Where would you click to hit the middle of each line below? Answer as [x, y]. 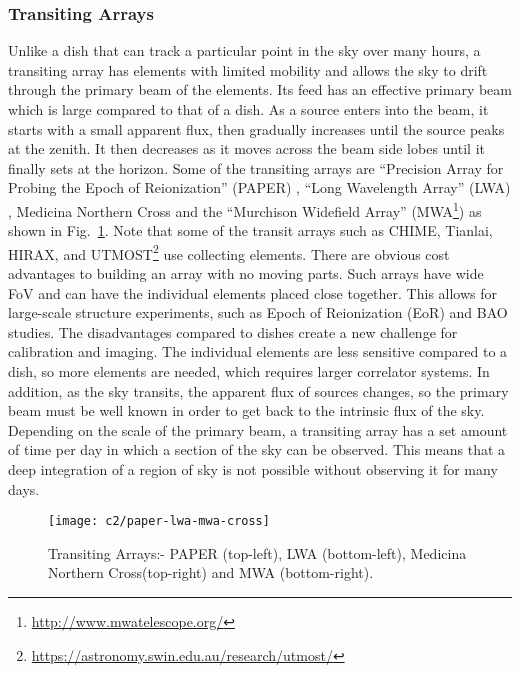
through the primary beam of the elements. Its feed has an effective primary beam [260, 89]
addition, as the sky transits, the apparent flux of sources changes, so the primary [258, 390]
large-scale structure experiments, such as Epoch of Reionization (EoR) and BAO [258, 312]
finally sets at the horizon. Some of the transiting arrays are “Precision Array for [256, 167]
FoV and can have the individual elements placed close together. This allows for [253, 292]
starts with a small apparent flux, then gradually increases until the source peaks [256, 128]
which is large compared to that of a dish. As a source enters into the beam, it [248, 109]
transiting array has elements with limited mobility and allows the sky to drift [248, 69]
